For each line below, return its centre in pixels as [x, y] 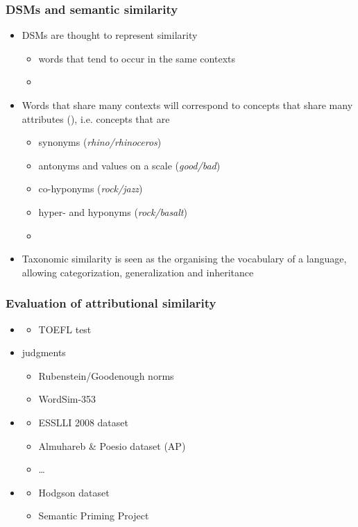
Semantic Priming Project [94, 516]
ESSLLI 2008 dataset [83, 422]
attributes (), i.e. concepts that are [96, 118]
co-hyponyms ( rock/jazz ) [91, 189]
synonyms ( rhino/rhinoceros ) [100, 142]
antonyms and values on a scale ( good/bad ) [129, 165]
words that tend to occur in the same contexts [137, 58]
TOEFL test [65, 329]
